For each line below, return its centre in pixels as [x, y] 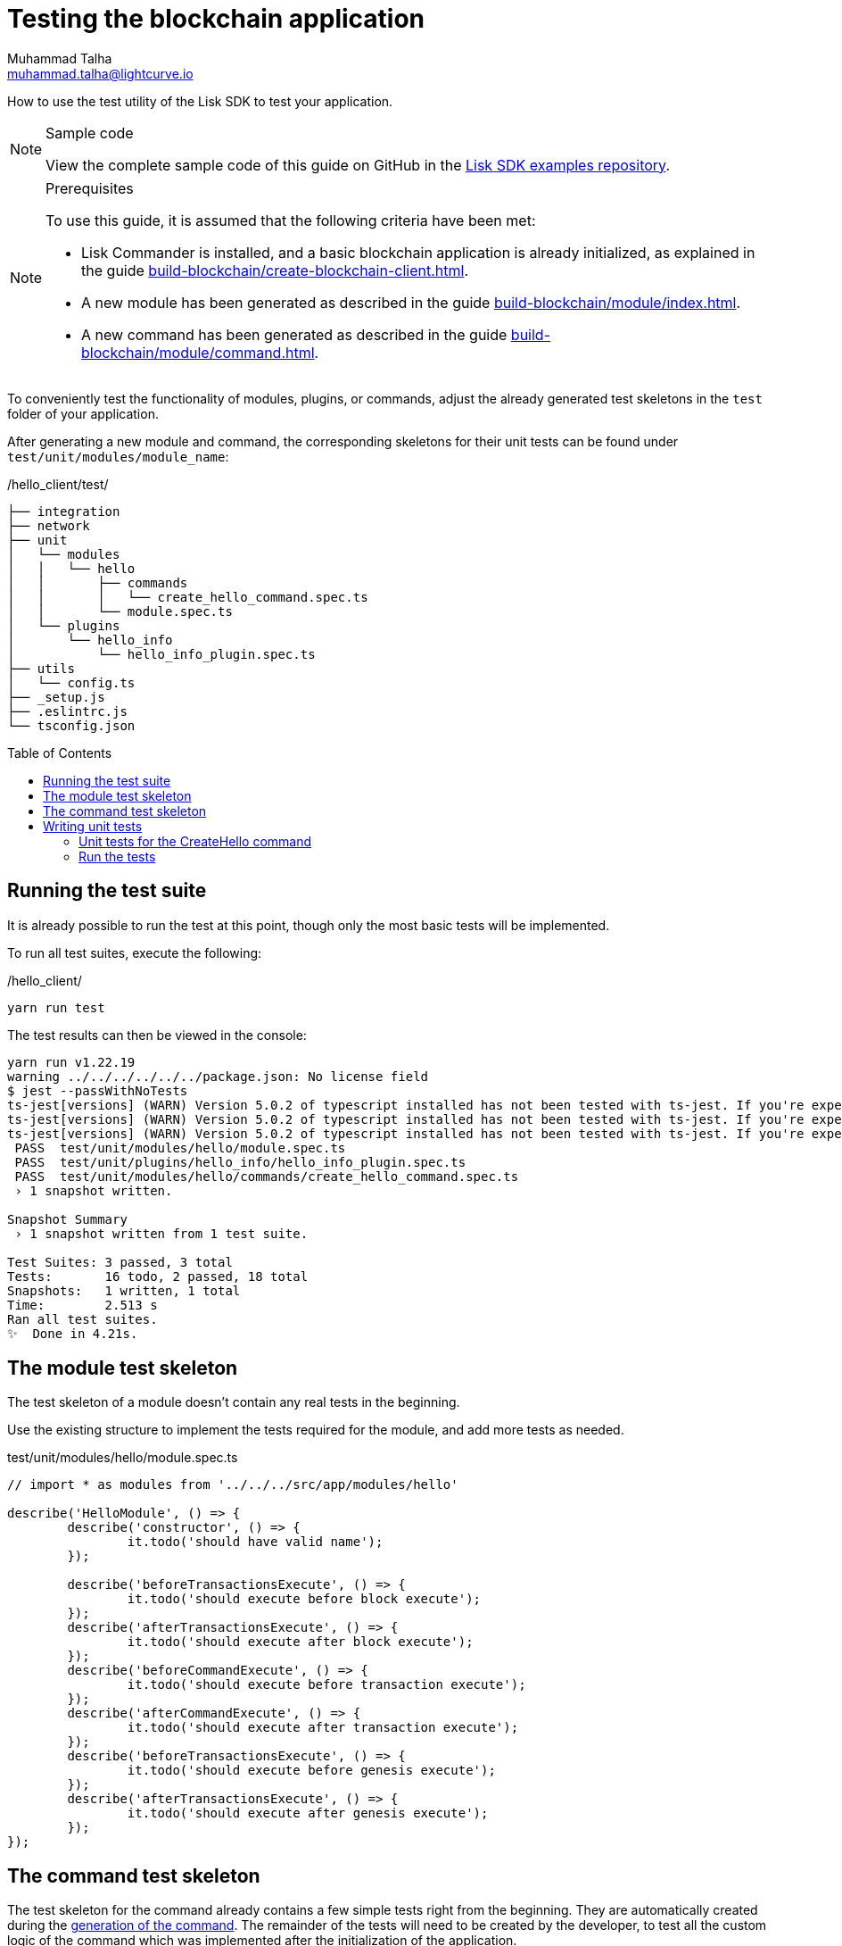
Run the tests [117, 856]
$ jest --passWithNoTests [98, 1090]
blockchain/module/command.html [198, 352]
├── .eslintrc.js [67, 711]
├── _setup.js [56, 697]
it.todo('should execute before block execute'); [304, 1599]
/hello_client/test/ [58, 484]
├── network [49, 525]
